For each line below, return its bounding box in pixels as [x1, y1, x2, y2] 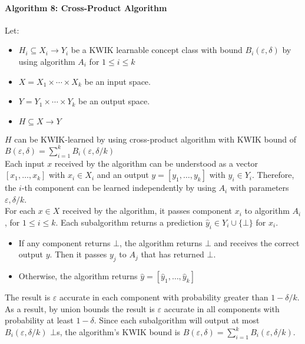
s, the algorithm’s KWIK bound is [57, 326, 181, 338]
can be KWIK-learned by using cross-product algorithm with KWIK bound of [14, 133, 297, 145]
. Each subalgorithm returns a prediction [55, 216, 203, 229]
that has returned [141, 248, 204, 260]
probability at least [5, 314, 74, 326]
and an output [97, 168, 149, 181]
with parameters [230, 181, 289, 194]
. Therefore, [252, 168, 294, 181]
